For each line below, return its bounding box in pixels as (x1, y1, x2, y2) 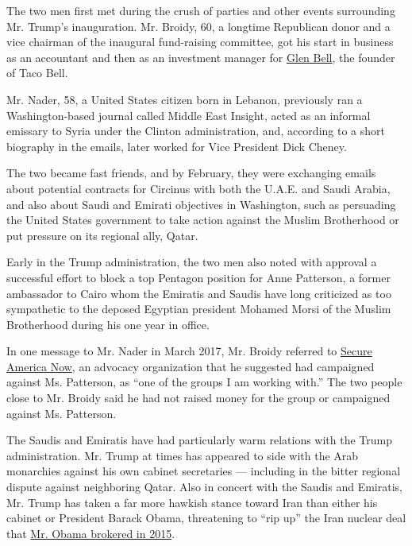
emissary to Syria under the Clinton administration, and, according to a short (6, 122, 385, 139)
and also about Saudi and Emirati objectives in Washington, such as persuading (6, 196, 396, 212)
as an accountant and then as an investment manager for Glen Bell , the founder (6, 48, 395, 65)
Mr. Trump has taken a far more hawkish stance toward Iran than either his (6, 494, 378, 510)
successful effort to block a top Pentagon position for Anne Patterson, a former (6, 269, 391, 285)
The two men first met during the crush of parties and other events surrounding (6, 2, 395, 18)
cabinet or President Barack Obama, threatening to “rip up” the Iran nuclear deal (6, 509, 406, 526)
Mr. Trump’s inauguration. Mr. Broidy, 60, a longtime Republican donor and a (6, 17, 391, 34)
